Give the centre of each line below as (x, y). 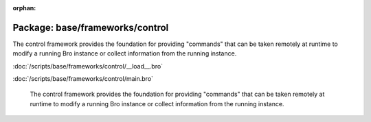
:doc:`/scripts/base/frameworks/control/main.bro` (83, 79)
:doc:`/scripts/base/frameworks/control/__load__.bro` (88, 66)
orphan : (24, 8)
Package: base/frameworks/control (91, 27)
